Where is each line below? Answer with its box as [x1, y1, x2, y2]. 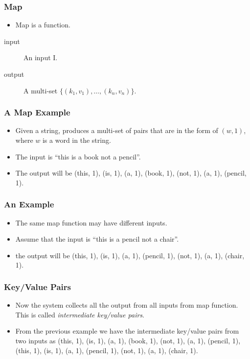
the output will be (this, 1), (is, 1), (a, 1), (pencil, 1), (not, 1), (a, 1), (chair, [15, 250, 245, 260]
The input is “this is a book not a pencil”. [15, 151, 141, 161]
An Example [4, 198, 54, 210]
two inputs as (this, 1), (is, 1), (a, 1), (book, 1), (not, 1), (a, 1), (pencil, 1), [15, 335, 241, 345]
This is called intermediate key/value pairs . [15, 309, 144, 319]
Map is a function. [15, 20, 70, 30]
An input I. [23, 52, 58, 63]
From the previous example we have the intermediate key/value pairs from [15, 326, 239, 336]
